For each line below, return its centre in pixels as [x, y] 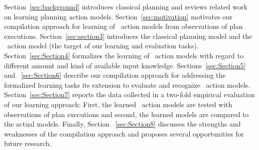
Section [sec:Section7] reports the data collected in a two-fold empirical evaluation [129, 94]
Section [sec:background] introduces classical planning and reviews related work [126, 6]
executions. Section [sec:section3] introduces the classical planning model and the [128, 36]
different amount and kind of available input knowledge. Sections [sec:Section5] [125, 65]
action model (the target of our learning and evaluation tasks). [103, 46]
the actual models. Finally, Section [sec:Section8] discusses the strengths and [123, 124]
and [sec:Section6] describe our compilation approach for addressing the [115, 75]
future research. [28, 143]
